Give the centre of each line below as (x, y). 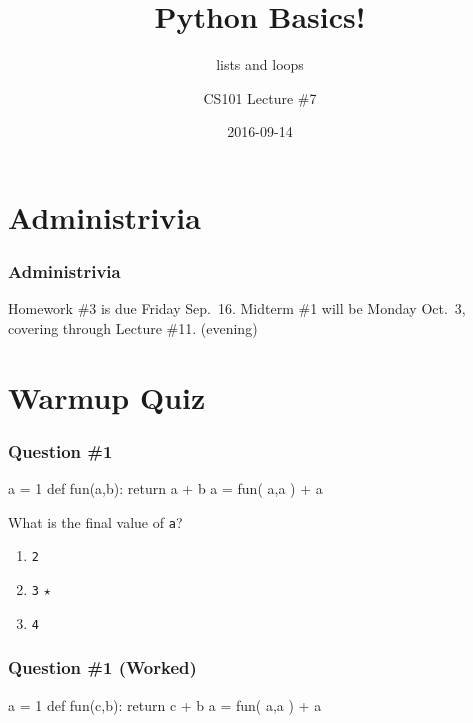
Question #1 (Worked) (102, 667)
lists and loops (260, 64)
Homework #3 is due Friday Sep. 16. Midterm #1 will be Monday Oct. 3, (237, 308)
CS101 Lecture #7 (260, 97)
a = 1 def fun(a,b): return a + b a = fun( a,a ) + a (165, 488)
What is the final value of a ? (95, 521)
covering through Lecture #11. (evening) (133, 327)
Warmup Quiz (107, 396)
